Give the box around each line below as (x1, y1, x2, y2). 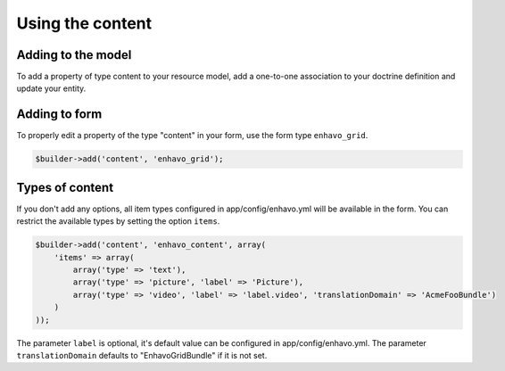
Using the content (16, 13, 153, 33)
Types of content (16, 179, 114, 195)
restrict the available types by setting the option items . (16, 216, 220, 227)
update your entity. (16, 83, 87, 94)
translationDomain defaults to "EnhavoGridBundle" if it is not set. (16, 350, 268, 360)
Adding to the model (16, 47, 132, 62)
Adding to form (16, 107, 103, 122)
